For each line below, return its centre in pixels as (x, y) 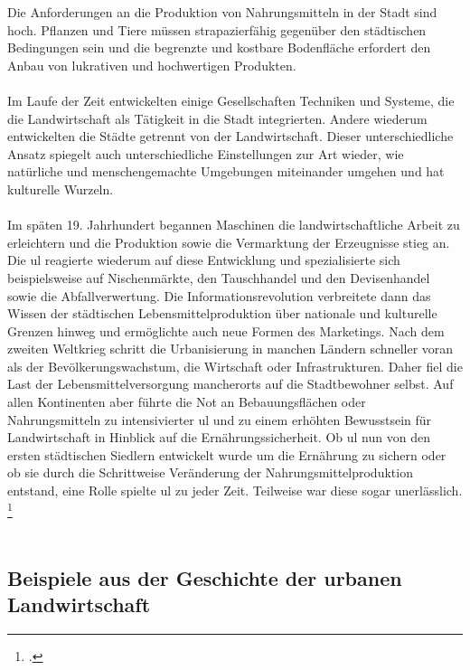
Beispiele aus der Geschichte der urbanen (205, 577)
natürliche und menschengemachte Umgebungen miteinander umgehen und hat (226, 171)
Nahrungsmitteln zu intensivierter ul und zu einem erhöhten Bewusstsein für (220, 419)
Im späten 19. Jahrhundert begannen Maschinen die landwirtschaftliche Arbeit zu (234, 225)
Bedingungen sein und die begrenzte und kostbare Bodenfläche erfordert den (219, 47)
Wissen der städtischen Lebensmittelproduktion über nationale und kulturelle (222, 313)
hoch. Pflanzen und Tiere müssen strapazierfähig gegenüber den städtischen (217, 29)
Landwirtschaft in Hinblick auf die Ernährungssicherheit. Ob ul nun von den (219, 437)
